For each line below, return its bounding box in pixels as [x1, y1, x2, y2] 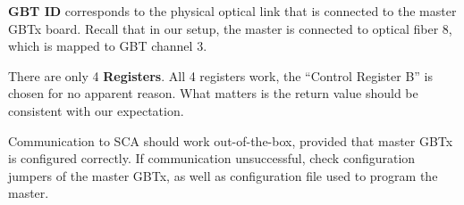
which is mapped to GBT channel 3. [8, 37, 207, 55]
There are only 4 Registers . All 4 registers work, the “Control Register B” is [8, 66, 433, 85]
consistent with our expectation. [8, 101, 184, 119]
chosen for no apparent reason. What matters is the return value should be [8, 84, 418, 102]
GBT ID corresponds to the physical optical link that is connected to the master [8, 2, 457, 20]
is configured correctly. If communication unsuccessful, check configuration [8, 149, 416, 168]
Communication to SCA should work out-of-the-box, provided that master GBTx [8, 131, 453, 150]
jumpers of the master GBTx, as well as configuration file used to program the [8, 166, 438, 184]
